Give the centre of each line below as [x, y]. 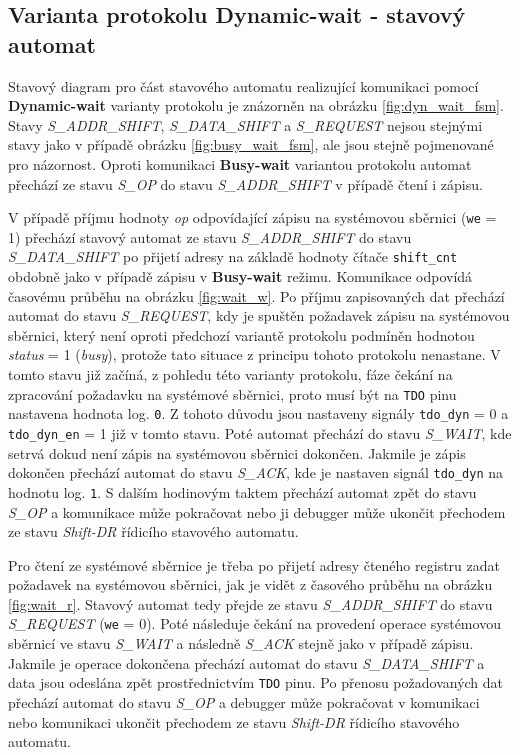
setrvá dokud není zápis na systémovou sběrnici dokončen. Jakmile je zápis [237, 452]
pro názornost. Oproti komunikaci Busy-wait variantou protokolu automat [240, 163]
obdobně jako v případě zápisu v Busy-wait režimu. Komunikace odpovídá [240, 276]
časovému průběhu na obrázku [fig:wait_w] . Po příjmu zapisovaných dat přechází [256, 295]
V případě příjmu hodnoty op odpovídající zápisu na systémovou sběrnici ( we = [252, 217]
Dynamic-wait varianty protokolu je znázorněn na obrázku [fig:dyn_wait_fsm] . [256, 105]
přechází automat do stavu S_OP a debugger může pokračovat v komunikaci [244, 701]
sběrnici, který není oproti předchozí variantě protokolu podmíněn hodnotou [241, 334]
